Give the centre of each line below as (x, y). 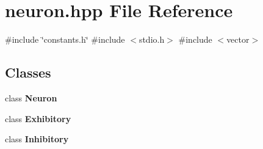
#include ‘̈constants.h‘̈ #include (65, 39)
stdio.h (152, 39)
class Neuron (31, 97)
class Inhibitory (37, 139)
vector (238, 39)
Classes (28, 72)
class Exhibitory (38, 118)
